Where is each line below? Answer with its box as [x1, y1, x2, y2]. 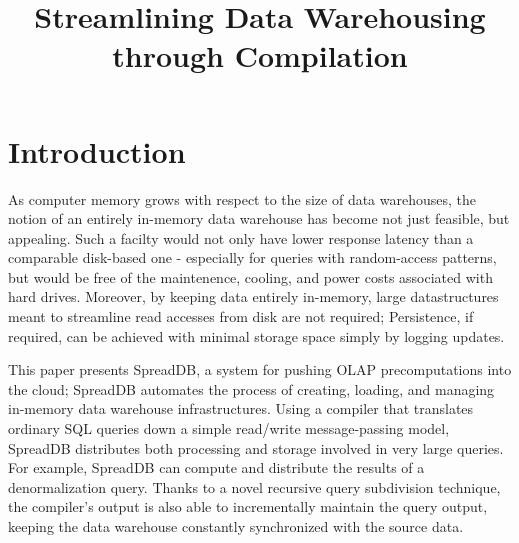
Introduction [8, 130, 186, 171]
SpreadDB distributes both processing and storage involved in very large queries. [8, 437, 504, 458]
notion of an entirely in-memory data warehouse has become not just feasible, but [8, 208, 510, 229]
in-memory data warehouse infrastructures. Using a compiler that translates [8, 398, 474, 419]
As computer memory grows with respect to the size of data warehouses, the [8, 188, 477, 209]
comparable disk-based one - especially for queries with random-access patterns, [8, 247, 497, 268]
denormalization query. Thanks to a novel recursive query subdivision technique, [8, 476, 501, 497]
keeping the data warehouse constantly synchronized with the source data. [8, 516, 464, 536]
